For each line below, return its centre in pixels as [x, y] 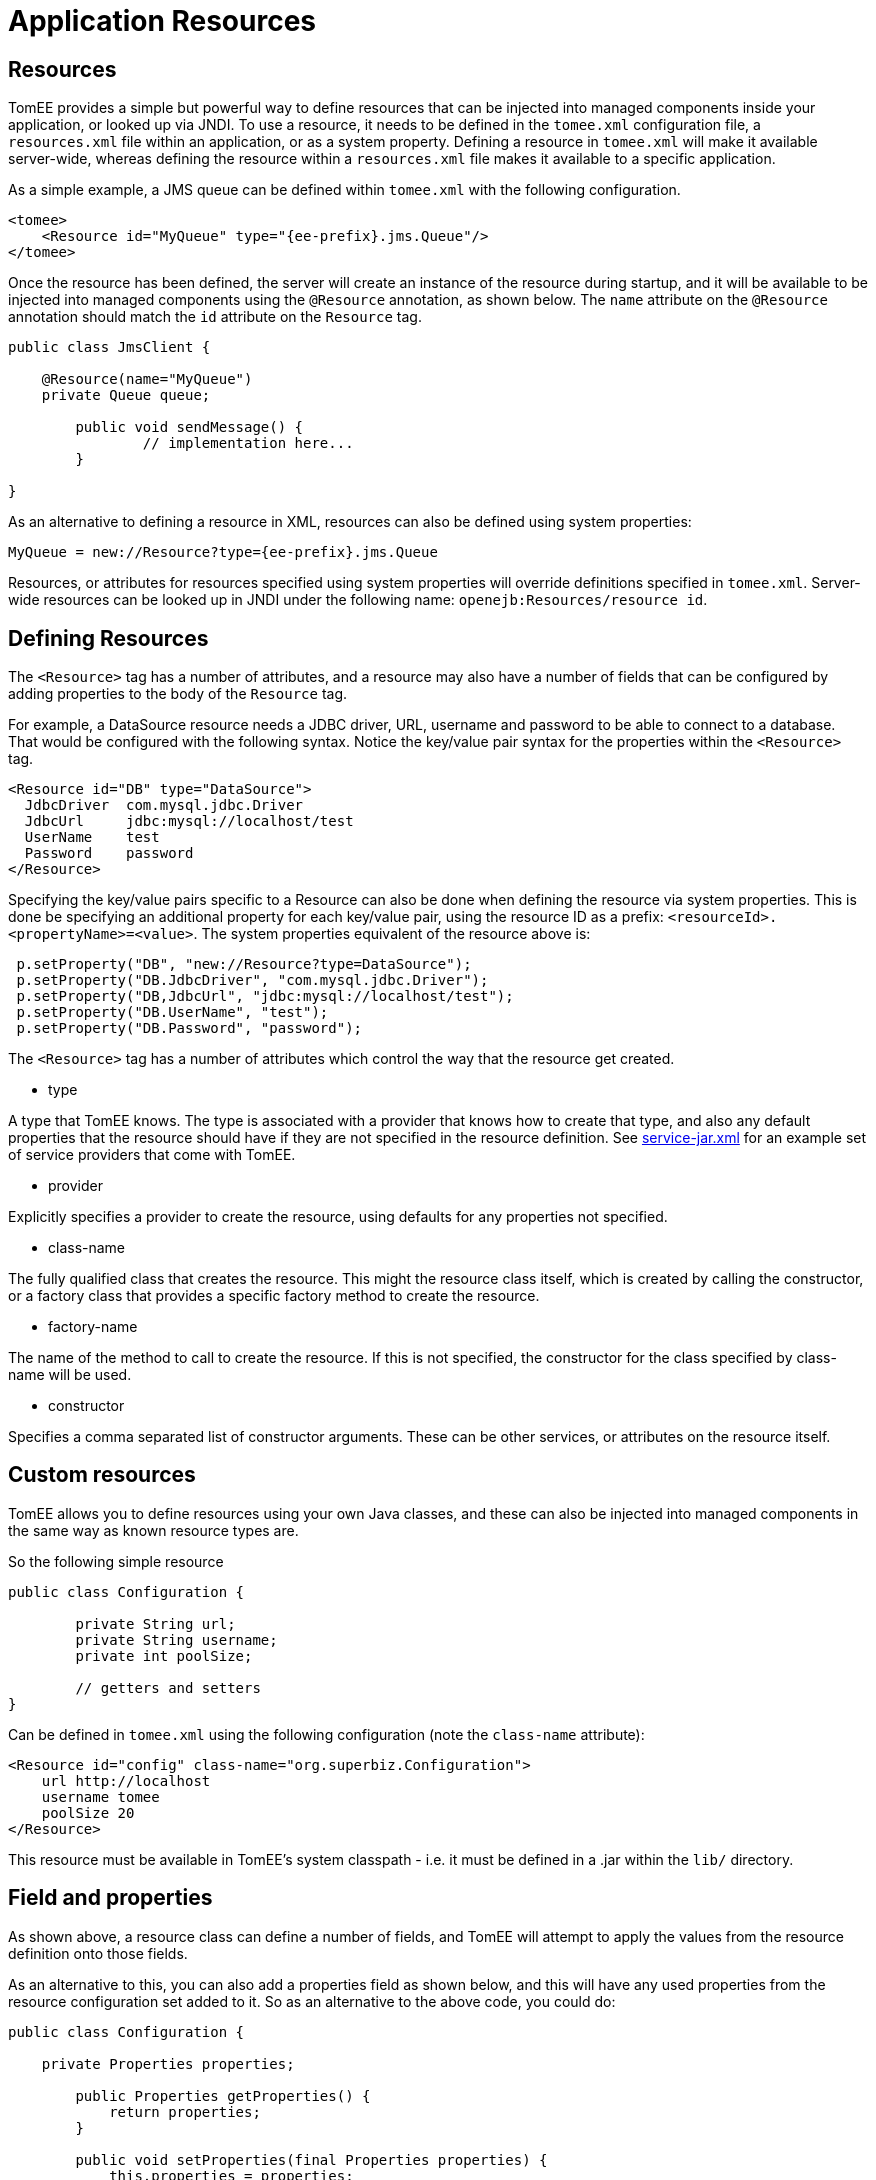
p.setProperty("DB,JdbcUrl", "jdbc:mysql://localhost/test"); [265, 996]
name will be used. [70, 1375]
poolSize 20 [88, 1812]
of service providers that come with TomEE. [152, 1155]
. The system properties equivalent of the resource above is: [392, 934]
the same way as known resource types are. [153, 1530]
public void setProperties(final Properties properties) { [311, 2159]
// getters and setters [168, 1687]
